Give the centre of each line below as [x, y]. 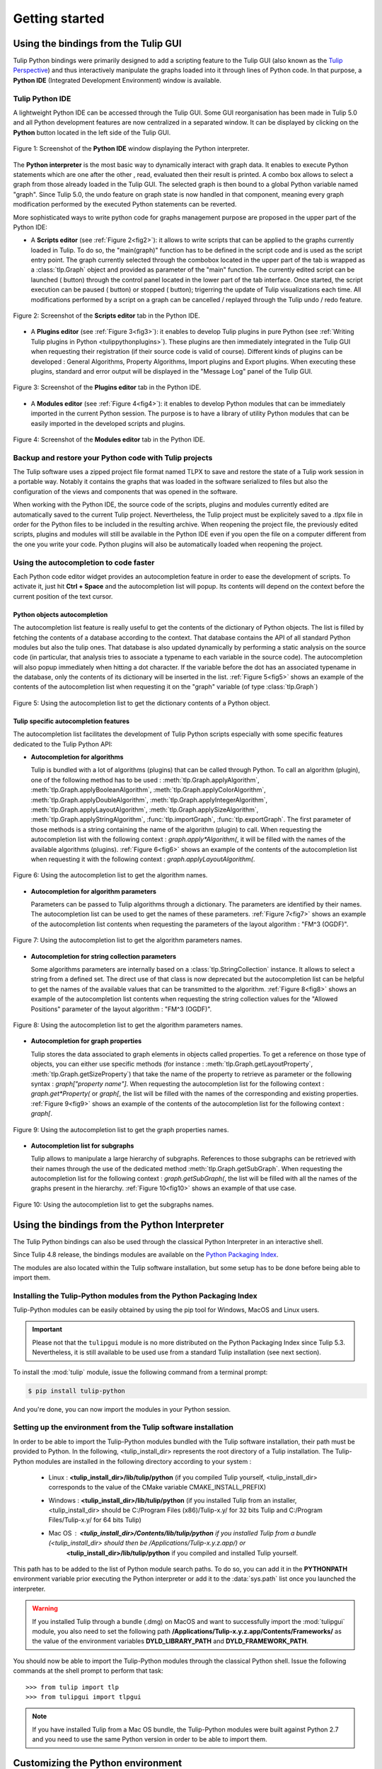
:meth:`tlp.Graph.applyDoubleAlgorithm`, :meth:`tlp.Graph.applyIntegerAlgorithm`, [149, 800]
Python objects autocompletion [60, 614]
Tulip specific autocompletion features [71, 721]
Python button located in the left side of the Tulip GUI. [92, 132]
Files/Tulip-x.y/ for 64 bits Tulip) [95, 1520]
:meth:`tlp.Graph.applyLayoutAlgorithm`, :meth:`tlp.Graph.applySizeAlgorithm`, [145, 809]
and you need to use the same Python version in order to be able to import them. [150, 1739]
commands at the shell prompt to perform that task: [88, 1671]
